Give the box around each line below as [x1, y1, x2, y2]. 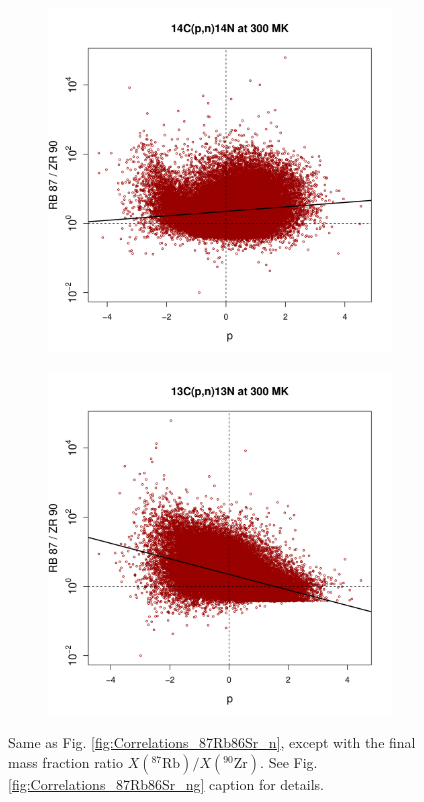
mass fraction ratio [8, 751, 123, 772]
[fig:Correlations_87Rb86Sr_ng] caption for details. [8, 773, 324, 794]
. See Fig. [260, 751, 318, 772]
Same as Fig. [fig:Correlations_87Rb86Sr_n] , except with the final [8, 732, 416, 753]
